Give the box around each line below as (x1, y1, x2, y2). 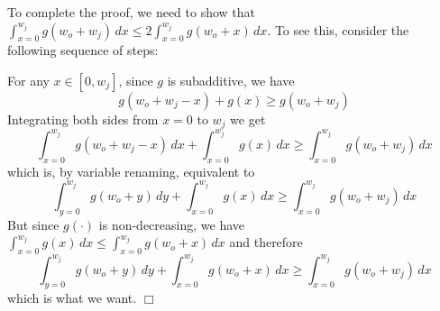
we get (230, 109, 266, 128)
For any (7, 70, 50, 89)
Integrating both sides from (7, 109, 159, 128)
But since (7, 215, 60, 233)
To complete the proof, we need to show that (7, 3, 256, 21)
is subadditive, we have (167, 70, 295, 89)
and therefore (229, 233, 303, 252)
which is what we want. (7, 288, 137, 307)
